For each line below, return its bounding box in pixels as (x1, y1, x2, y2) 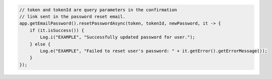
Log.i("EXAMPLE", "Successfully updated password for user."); (40, 34, 196, 40)
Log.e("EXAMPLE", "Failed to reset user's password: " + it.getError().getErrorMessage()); (40, 48, 268, 53)
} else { (29, 41, 51, 47)
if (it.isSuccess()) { (29, 27, 84, 33)
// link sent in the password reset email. (19, 14, 126, 19)
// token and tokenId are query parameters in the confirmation (19, 7, 177, 12)
